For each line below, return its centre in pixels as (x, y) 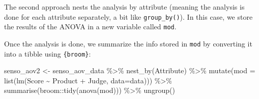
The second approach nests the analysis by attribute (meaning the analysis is (124, 7)
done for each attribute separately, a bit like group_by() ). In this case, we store (128, 16)
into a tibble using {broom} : (48, 53)
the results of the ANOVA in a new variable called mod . (90, 27)
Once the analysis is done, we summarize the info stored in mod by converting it (128, 43)
